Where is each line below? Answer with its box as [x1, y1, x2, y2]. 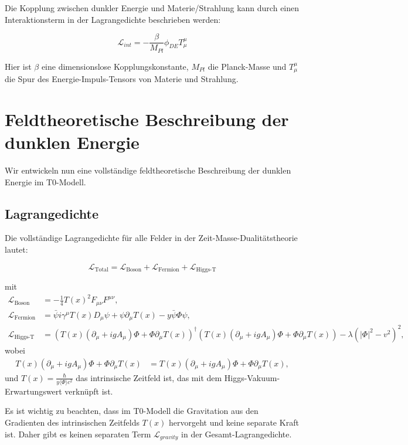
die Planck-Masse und [208, 60, 287, 72]
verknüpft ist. [64, 385, 113, 397]
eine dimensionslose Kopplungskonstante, [41, 60, 189, 72]
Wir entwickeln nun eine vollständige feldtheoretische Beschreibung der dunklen [5, 164, 291, 176]
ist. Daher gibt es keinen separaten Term [5, 427, 151, 440]
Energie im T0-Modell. [5, 175, 86, 188]
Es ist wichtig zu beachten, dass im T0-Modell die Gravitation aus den [5, 405, 259, 417]
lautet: [5, 243, 28, 256]
